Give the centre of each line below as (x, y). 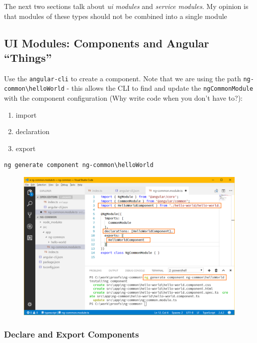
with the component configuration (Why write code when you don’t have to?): (123, 98)
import (26, 114)
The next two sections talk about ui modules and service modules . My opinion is (126, 6)
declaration (33, 131)
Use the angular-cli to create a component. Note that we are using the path (123, 78)
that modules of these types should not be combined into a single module (116, 16)
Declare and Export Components (72, 334)
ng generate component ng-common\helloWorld (79, 165)
